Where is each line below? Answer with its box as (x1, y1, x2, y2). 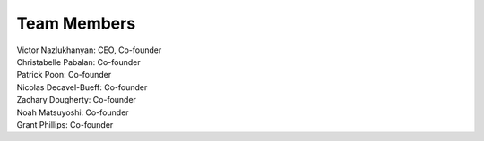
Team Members (16, 13, 136, 33)
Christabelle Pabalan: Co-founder (16, 56, 141, 67)
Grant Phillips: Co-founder (16, 119, 114, 129)
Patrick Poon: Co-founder (16, 70, 112, 80)
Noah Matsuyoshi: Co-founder (16, 107, 129, 118)
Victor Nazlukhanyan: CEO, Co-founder (16, 45, 162, 55)
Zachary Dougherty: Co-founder (16, 95, 136, 105)
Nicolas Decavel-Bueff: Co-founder (16, 81, 148, 93)
